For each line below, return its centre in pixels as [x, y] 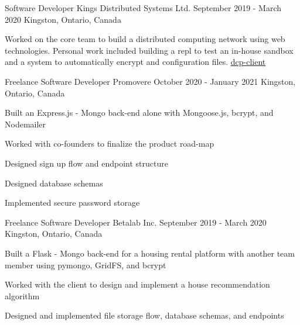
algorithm [22, 295]
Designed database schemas [54, 183]
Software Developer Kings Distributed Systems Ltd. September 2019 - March [143, 8]
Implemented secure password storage [72, 203]
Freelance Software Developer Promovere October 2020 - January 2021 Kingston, [150, 81]
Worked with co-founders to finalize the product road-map [110, 144]
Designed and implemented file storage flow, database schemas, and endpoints [144, 315]
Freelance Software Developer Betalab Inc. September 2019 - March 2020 [136, 222]
